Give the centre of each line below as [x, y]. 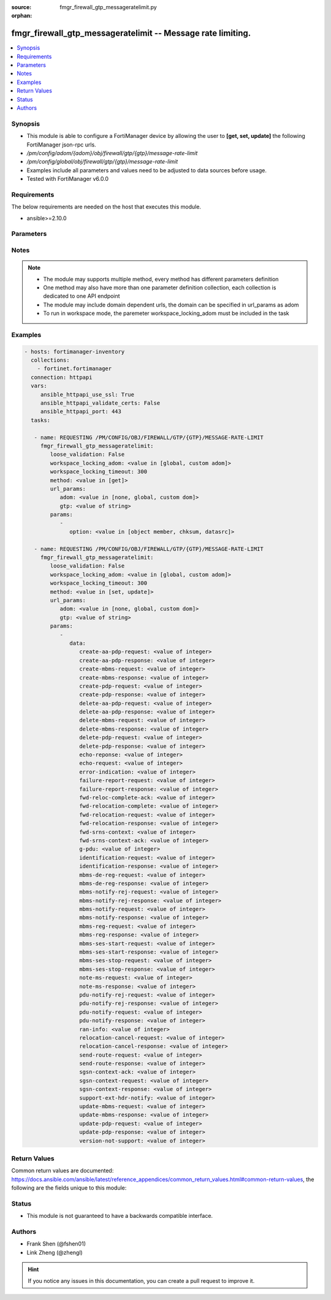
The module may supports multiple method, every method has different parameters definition [161, 279]
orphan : [22, 16]
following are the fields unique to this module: [69, 1188]
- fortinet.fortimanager [74, 369]
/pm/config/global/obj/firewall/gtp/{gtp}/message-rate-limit [102, 162]
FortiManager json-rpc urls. [61, 145]
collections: [50, 360]
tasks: [41, 420]
